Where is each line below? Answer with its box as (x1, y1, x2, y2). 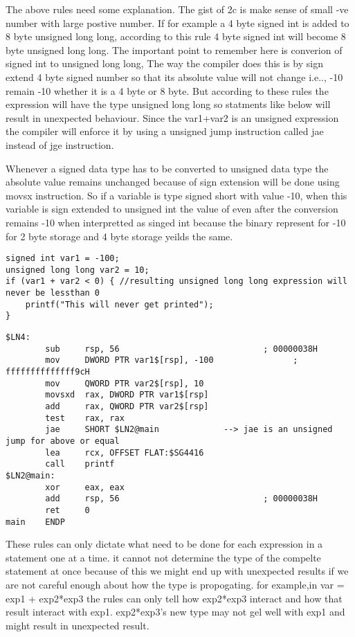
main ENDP (6, 517, 65, 527)
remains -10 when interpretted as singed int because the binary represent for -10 (6, 215, 346, 229)
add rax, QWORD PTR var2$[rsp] (45, 401, 209, 411)
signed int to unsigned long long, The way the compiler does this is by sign (6, 56, 323, 71)
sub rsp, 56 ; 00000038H (45, 343, 318, 354)
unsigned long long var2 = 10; (6, 264, 149, 275)
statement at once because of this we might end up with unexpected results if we (6, 564, 349, 578)
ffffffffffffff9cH (6, 367, 90, 377)
